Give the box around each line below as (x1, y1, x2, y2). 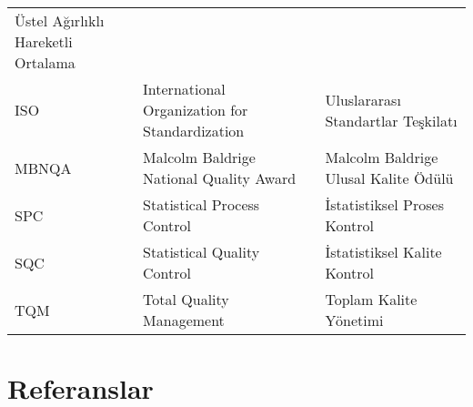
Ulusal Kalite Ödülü (325, 168, 454, 188)
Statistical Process (143, 194, 260, 215)
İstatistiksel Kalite (325, 241, 442, 262)
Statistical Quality (143, 241, 260, 262)
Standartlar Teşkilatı (325, 109, 458, 131)
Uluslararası (325, 88, 401, 110)
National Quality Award (143, 168, 297, 188)
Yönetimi (325, 310, 384, 331)
